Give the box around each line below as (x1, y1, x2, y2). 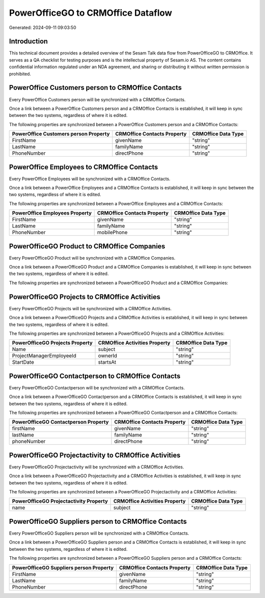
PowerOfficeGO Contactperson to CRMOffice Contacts (9, 372, 181, 380)
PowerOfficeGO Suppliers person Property (12, 564, 114, 571)
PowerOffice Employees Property (12, 210, 92, 217)
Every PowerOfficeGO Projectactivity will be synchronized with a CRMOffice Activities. (9, 464, 184, 470)
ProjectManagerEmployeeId (12, 353, 77, 359)
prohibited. (9, 71, 31, 77)
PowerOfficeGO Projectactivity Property (12, 498, 108, 505)
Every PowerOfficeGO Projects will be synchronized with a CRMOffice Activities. (9, 305, 172, 311)
